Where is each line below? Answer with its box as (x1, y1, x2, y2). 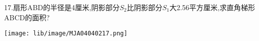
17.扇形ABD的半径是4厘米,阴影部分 (4, 2, 120, 12)
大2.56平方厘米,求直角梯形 (169, 2, 255, 12)
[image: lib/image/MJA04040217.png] (4, 30, 128, 37)
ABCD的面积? (4, 12, 50, 22)
